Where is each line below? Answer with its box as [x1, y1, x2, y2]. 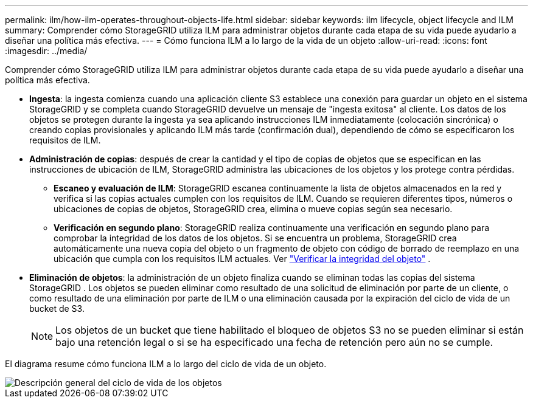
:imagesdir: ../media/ [5, 46, 88, 56]
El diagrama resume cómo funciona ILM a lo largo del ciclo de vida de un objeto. [5, 359, 327, 369]
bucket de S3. [29, 303, 85, 314]
